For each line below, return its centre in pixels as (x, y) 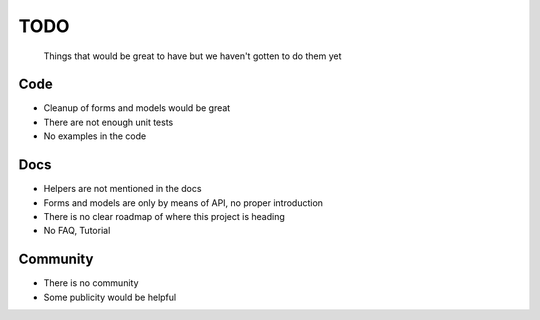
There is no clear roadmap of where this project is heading (164, 216)
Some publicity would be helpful (110, 297)
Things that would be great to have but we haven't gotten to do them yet (192, 56)
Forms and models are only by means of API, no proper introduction (183, 202)
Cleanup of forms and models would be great (137, 108)
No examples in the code (95, 136)
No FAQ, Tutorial (77, 231)
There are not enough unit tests (108, 122)
